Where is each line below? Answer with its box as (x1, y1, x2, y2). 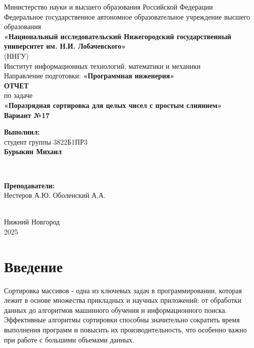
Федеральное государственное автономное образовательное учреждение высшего (4, 11, 250, 22)
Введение (4, 256, 63, 276)
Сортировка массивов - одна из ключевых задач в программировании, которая (4, 285, 242, 295)
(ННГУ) (4, 50, 29, 61)
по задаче (4, 90, 33, 100)
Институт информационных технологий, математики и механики (4, 60, 201, 71)
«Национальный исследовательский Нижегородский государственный (4, 31, 231, 41)
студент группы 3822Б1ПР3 (4, 136, 88, 147)
